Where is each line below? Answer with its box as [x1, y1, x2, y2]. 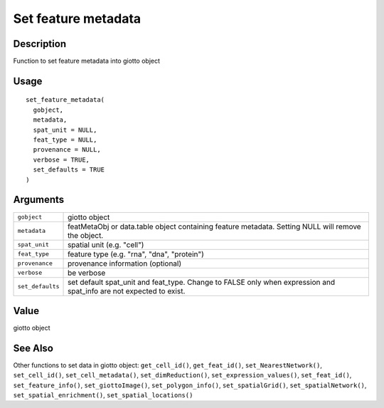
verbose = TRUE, [33, 155, 90, 164]
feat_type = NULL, [33, 136, 97, 144]
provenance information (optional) [68, 258, 182, 268]
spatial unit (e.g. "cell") [68, 239, 144, 249]
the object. [68, 230, 104, 240]
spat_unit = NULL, [33, 125, 97, 134]
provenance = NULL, [33, 146, 101, 154]
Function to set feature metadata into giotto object [13, 57, 160, 66]
